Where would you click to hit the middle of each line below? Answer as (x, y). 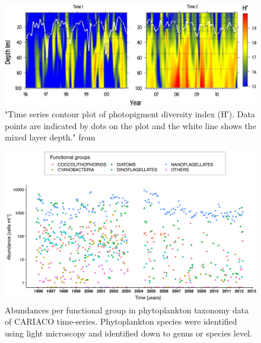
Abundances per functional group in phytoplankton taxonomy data (127, 310)
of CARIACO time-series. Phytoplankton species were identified (121, 321)
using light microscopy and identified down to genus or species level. (128, 333)
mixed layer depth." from (50, 137)
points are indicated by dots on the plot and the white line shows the (130, 125)
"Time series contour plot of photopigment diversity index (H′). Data (130, 113)
